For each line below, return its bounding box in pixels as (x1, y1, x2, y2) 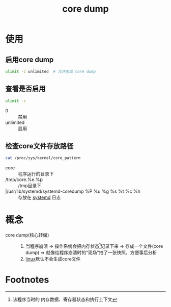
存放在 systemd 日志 (18, 194, 61, 200)
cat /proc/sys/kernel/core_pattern (5, 156, 81, 161)
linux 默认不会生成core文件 (25, 255, 81, 262)
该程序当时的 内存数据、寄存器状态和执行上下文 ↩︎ (12, 296, 118, 302)
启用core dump (5, 55, 54, 64)
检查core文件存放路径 (5, 141, 74, 150)
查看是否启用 (5, 85, 46, 93)
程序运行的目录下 (18, 171, 54, 177)
